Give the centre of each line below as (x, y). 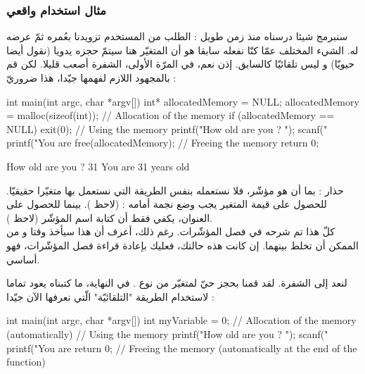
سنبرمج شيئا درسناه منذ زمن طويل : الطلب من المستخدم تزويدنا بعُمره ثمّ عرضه (177, 36)
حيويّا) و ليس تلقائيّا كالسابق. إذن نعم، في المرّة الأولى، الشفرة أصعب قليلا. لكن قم (180, 64)
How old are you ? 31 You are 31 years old (98, 166)
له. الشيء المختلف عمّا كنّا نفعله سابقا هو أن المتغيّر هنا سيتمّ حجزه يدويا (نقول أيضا (182, 50)
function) (26, 362)
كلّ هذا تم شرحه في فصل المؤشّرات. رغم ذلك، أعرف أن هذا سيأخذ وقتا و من (171, 231)
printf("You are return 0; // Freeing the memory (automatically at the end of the (182, 348)
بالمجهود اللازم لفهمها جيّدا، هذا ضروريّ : (91, 77)
